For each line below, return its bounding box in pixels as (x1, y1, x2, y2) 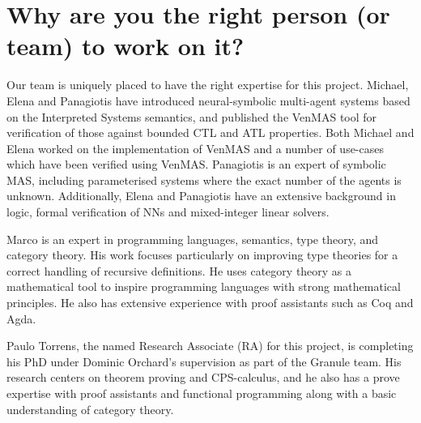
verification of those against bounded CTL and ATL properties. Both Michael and (6, 124, 415, 141)
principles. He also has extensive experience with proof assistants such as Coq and (6, 294, 414, 311)
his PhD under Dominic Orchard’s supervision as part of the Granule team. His (6, 352, 402, 370)
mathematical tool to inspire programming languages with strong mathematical (6, 278, 401, 295)
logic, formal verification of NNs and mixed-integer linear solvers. (6, 203, 330, 220)
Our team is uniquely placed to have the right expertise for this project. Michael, (6, 76, 409, 93)
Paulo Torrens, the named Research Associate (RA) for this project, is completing (6, 337, 414, 354)
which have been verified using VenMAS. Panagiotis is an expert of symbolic (6, 156, 386, 173)
